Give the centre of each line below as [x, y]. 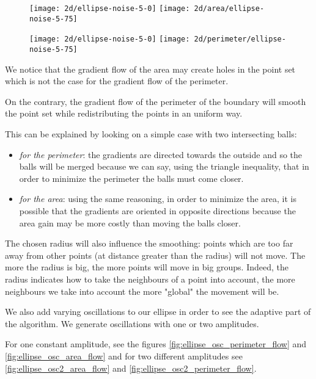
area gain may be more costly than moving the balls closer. [130, 222]
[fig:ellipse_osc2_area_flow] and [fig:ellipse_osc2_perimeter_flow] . [131, 368]
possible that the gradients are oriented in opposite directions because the [157, 210]
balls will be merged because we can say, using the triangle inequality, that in [164, 166]
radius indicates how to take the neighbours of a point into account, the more [150, 279]
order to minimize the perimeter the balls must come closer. [131, 178]
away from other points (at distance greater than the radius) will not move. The [155, 255]
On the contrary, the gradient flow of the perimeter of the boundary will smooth [156, 101]
